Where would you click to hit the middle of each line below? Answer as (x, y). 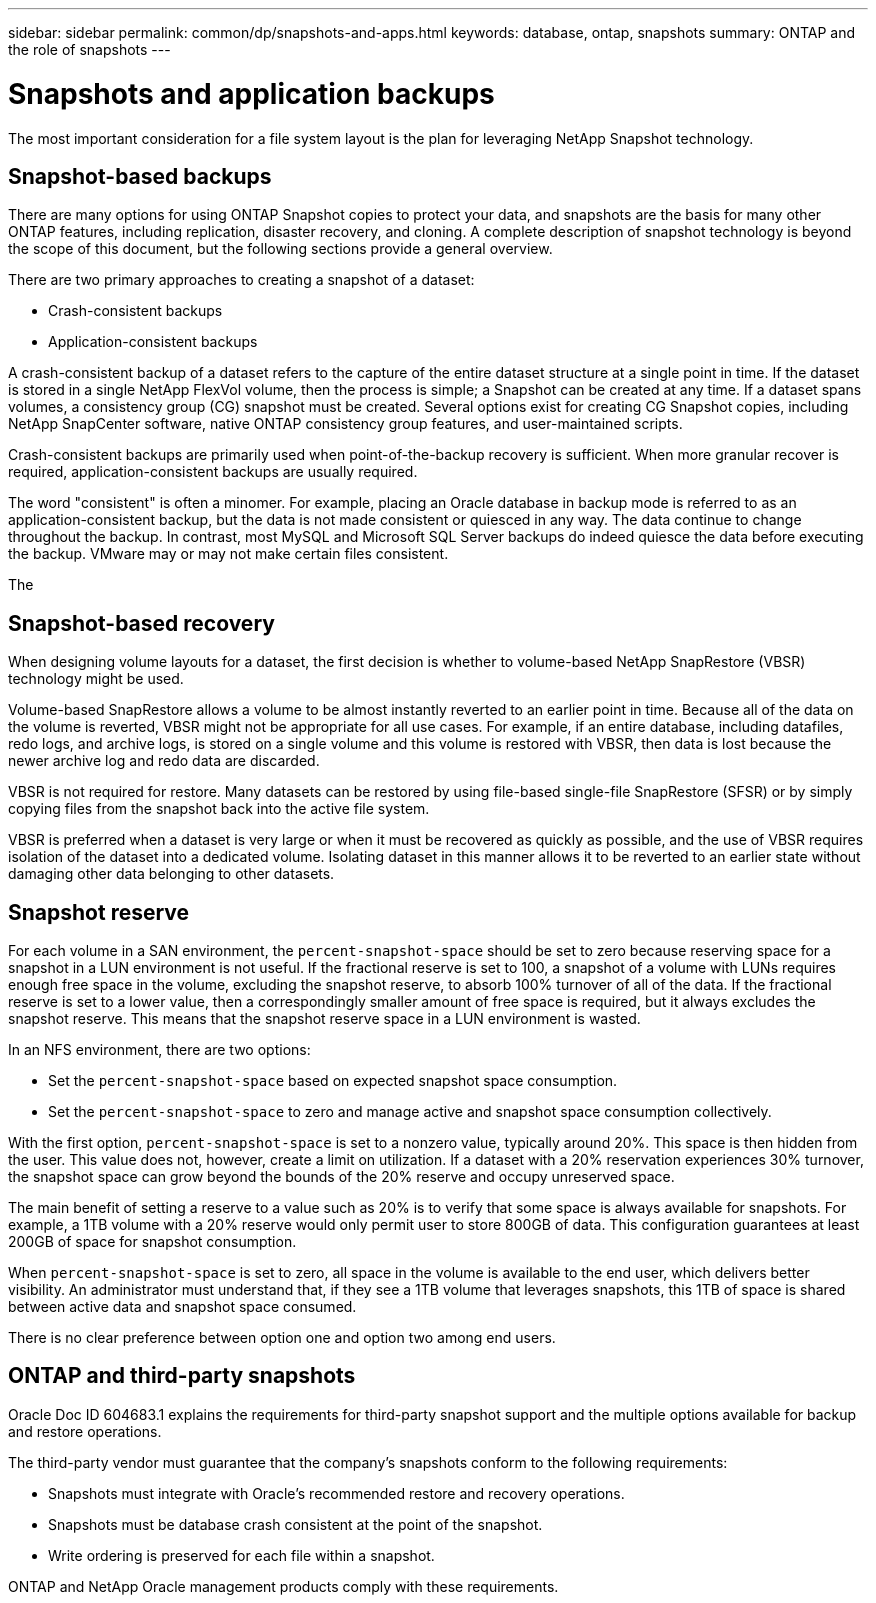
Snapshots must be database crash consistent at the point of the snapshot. (295, 1524)
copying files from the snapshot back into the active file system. (219, 809)
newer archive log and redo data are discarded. (164, 761)
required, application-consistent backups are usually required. (213, 472)
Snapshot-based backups (140, 176)
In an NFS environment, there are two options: (159, 1050)
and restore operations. (85, 1431)
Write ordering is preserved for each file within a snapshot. (241, 1555)
